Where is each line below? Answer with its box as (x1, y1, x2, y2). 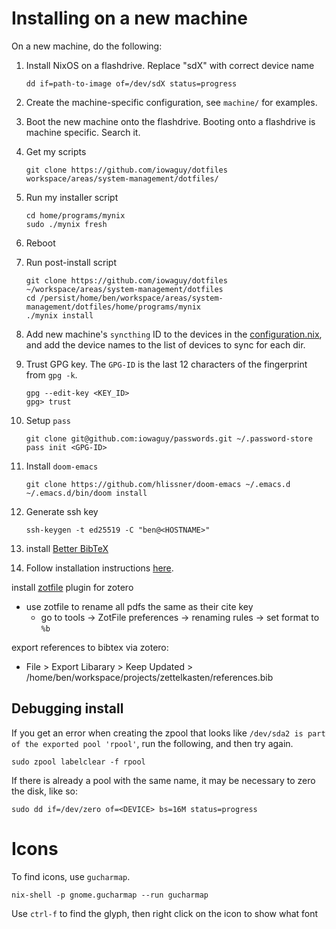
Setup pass (25, 414, 71, 426)
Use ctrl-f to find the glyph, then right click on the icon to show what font (11, 907, 319, 919)
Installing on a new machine (11, 7, 248, 30)
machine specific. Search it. (25, 126, 141, 138)
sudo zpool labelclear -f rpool (11, 757, 146, 767)
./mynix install (25, 310, 94, 321)
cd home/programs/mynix (25, 210, 126, 221)
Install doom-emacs (25, 460, 99, 472)
